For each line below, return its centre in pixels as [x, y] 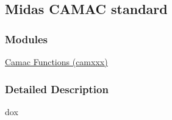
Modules [26, 39]
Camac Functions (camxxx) [56, 62]
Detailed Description [57, 89]
